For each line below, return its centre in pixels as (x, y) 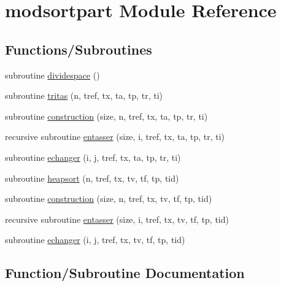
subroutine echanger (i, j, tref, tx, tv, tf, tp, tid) (95, 240)
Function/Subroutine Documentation (125, 273)
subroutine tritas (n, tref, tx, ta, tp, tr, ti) (84, 95)
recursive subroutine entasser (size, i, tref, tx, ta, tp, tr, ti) (115, 137)
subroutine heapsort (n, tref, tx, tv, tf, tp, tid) (92, 178)
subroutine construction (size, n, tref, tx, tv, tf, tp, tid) (109, 199)
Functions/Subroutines (79, 49)
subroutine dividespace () (52, 75)
